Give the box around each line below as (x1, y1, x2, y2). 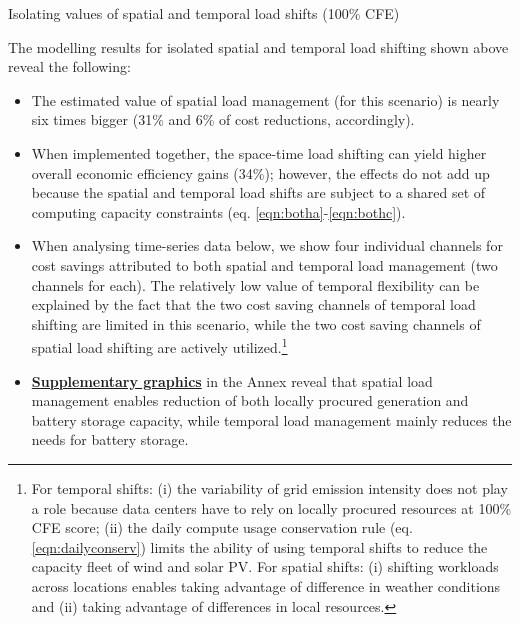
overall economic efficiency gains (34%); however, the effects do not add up (31, 162, 490, 183)
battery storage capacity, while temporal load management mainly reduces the (31, 409, 512, 430)
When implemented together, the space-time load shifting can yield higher (31, 142, 487, 163)
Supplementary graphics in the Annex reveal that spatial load (31, 370, 433, 391)
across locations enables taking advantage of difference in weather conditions (31, 575, 501, 596)
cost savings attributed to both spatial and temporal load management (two (31, 254, 498, 275)
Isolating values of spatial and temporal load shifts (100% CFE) (8, 3, 400, 23)
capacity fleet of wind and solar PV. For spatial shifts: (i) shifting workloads (31, 556, 499, 577)
